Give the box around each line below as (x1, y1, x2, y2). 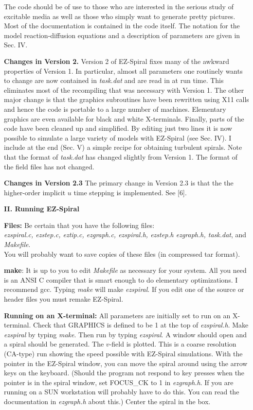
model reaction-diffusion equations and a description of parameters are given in (4, 30, 240, 40)
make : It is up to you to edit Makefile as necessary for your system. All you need (4, 265, 247, 275)
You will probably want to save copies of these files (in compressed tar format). (4, 248, 240, 259)
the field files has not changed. (4, 161, 94, 171)
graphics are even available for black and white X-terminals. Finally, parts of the (4, 113, 244, 123)
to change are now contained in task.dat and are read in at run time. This (4, 75, 224, 85)
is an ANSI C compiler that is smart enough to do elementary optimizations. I (4, 274, 238, 285)
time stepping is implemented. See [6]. (73, 187, 187, 197)
